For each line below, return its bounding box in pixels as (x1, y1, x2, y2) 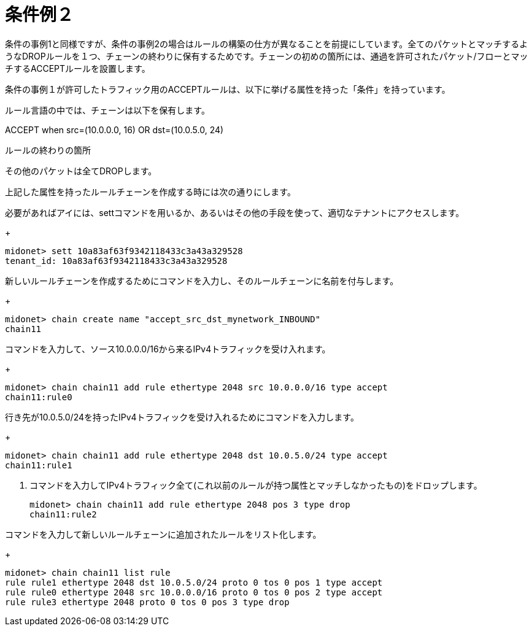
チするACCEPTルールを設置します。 (5, 63, 150, 74)
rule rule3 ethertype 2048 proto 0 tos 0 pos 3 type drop (5, 597, 290, 607)
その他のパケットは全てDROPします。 (5, 165, 157, 176)
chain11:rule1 (5, 460, 72, 470)
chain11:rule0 (5, 392, 72, 402)
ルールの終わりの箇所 (5, 144, 91, 155)
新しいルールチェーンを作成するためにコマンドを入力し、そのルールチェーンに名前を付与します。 (5, 275, 399, 286)
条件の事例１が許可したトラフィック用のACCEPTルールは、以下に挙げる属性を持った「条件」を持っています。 (5, 83, 450, 95)
